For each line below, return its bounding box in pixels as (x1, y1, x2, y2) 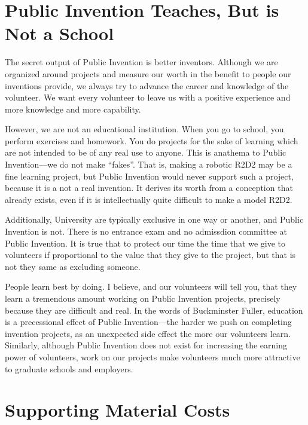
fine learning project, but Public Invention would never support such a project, (5, 169, 294, 182)
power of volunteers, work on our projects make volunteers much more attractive (5, 350, 300, 363)
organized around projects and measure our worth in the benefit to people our (5, 67, 291, 80)
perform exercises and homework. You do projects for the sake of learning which (5, 134, 298, 147)
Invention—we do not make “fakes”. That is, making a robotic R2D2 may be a (5, 158, 292, 171)
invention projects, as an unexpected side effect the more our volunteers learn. (5, 327, 291, 339)
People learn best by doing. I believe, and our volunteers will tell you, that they (5, 280, 297, 293)
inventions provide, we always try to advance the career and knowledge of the (5, 79, 289, 92)
